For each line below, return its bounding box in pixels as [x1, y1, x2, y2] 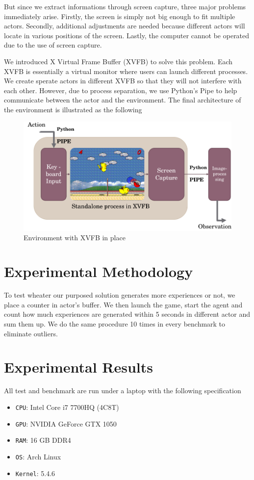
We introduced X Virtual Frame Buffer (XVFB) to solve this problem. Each [4, 56, 233, 66]
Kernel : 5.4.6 [15, 468, 55, 478]
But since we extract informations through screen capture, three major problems [4, 1, 246, 11]
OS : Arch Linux [15, 451, 61, 461]
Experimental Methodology [4, 261, 193, 281]
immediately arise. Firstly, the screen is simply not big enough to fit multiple [4, 11, 235, 21]
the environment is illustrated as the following [4, 104, 142, 114]
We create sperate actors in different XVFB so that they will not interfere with [4, 76, 242, 86]
